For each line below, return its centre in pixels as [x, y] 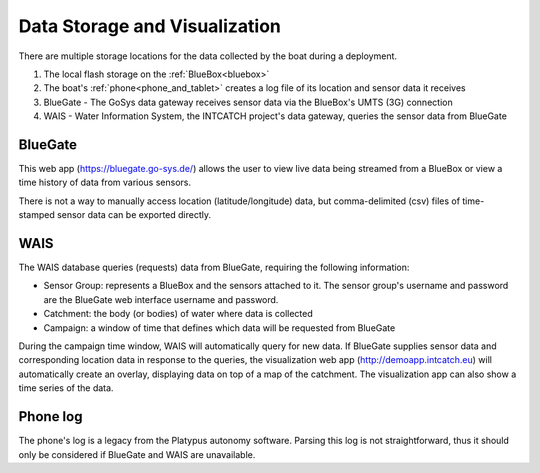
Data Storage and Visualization [150, 26]
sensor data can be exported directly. [134, 215]
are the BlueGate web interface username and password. [161, 299]
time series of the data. [66, 388]
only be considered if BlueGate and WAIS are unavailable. [137, 454]
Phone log [50, 416]
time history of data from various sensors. [105, 182]
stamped [36, 215]
